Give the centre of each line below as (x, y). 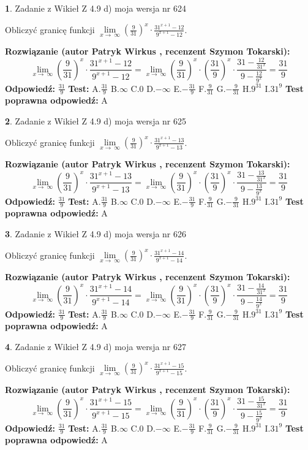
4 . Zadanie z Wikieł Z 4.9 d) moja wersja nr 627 (96, 346)
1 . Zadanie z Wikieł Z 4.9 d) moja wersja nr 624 (96, 8)
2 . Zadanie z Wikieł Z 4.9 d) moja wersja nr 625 (96, 120)
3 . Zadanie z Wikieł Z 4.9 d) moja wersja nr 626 (96, 233)
